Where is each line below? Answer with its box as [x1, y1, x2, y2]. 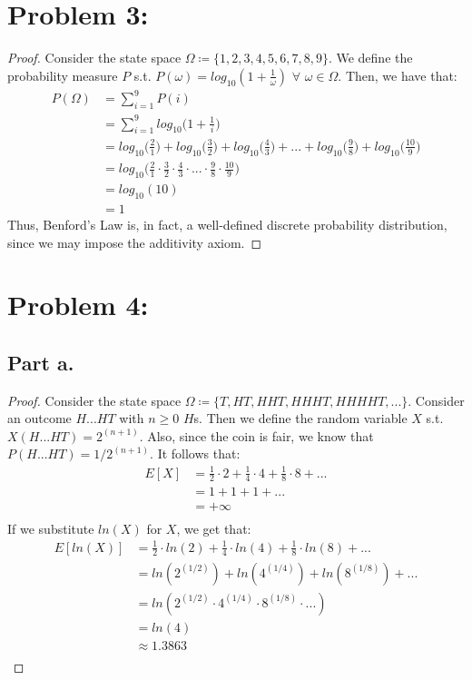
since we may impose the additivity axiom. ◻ [7, 232, 262, 251]
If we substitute [7, 518, 94, 537]
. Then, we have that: [338, 65, 457, 84]
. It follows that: [150, 444, 241, 463]
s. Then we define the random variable [193, 409, 408, 428]
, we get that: [176, 518, 251, 537]
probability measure [7, 65, 118, 84]
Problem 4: [7, 286, 149, 323]
